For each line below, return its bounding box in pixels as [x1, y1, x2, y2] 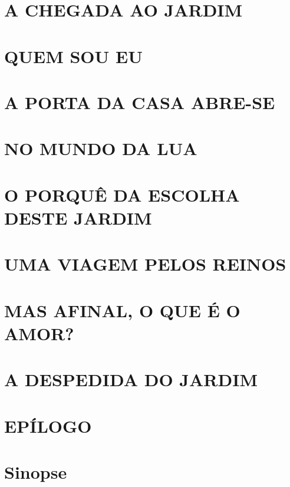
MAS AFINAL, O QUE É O [4, 298, 240, 322]
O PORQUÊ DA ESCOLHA [4, 182, 240, 206]
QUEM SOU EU [4, 44, 143, 68]
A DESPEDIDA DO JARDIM [4, 367, 258, 391]
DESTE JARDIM [4, 205, 152, 229]
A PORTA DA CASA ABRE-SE [4, 90, 275, 114]
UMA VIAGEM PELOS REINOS [4, 252, 286, 276]
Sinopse [4, 459, 67, 483]
